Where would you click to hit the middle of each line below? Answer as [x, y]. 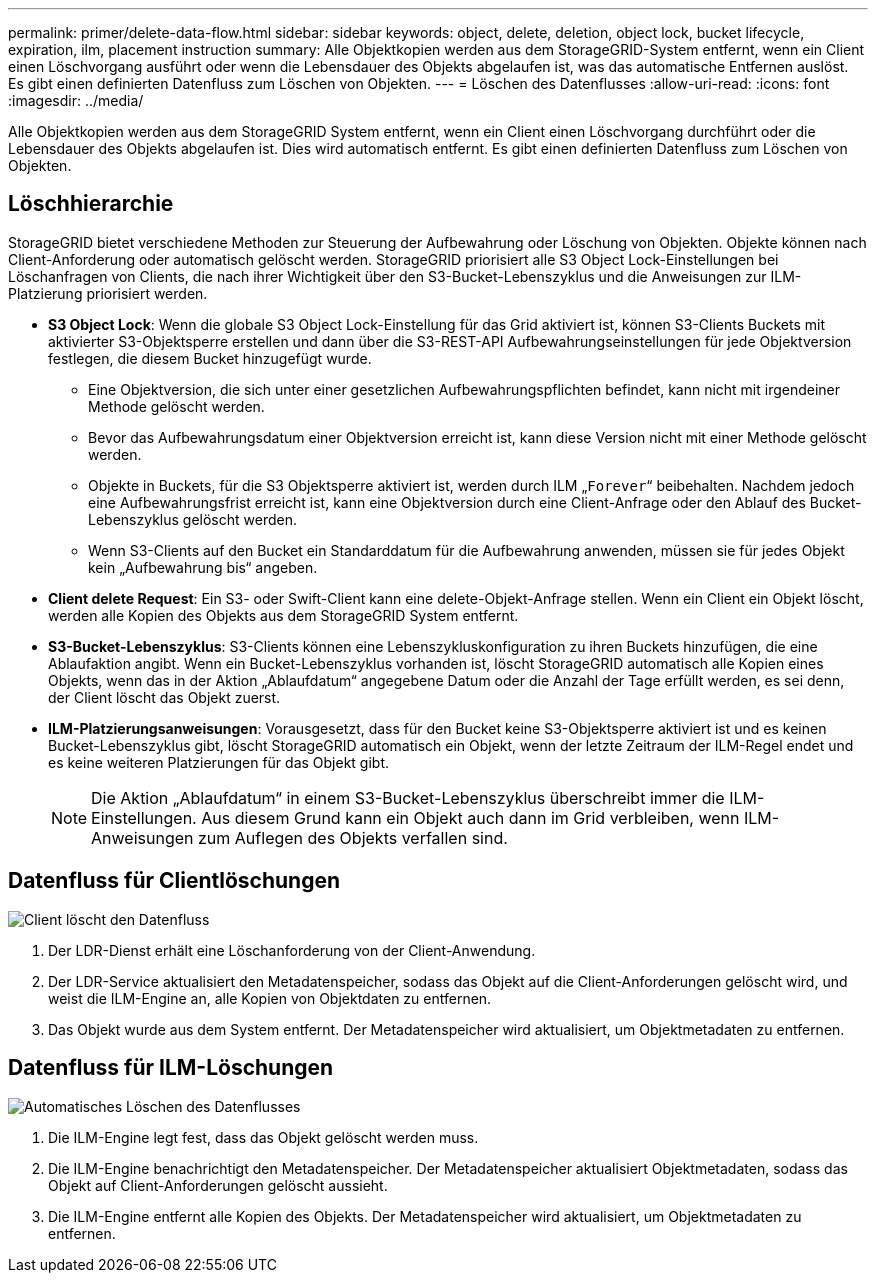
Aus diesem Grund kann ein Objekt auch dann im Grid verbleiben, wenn [470, 817]
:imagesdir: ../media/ [76, 100]
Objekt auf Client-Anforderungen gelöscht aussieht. [218, 1185]
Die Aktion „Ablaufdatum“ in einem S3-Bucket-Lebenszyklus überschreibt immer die [408, 797]
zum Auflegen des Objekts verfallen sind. [353, 837]
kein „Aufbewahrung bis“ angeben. [203, 567]
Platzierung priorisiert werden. [108, 293]
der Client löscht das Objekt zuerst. [164, 697]
